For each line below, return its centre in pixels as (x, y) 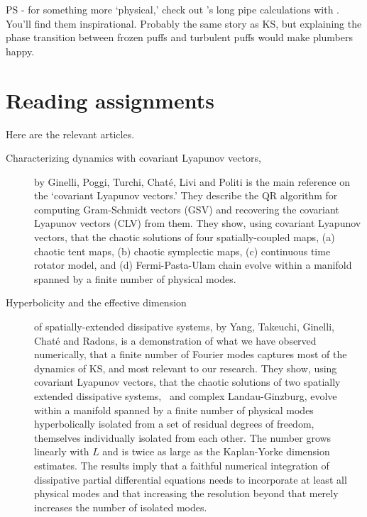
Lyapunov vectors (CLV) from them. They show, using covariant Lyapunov (198, 223)
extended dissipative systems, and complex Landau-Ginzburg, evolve (186, 396)
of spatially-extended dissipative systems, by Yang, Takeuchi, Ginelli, (184, 327)
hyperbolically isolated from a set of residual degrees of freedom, (174, 424)
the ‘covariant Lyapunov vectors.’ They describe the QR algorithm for (186, 195)
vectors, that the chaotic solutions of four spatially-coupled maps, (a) (185, 237)
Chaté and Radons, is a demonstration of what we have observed (175, 340)
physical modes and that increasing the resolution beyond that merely (186, 493)
